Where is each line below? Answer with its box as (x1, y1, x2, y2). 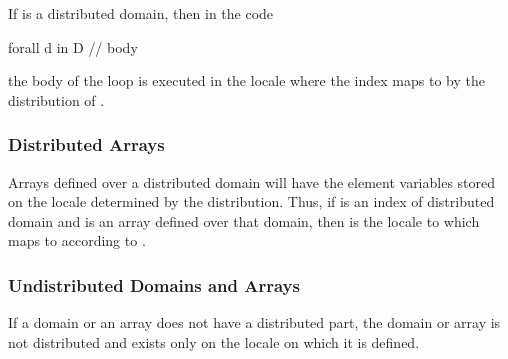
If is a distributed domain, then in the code (8, 3, 274, 23)
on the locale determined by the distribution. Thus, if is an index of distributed (8, 191, 495, 212)
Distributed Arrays (8, 132, 165, 157)
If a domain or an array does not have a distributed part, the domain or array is (8, 312, 501, 333)
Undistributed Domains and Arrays (8, 272, 300, 297)
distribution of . (8, 89, 105, 110)
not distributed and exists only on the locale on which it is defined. (8, 331, 420, 352)
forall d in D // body (8, 36, 138, 57)
